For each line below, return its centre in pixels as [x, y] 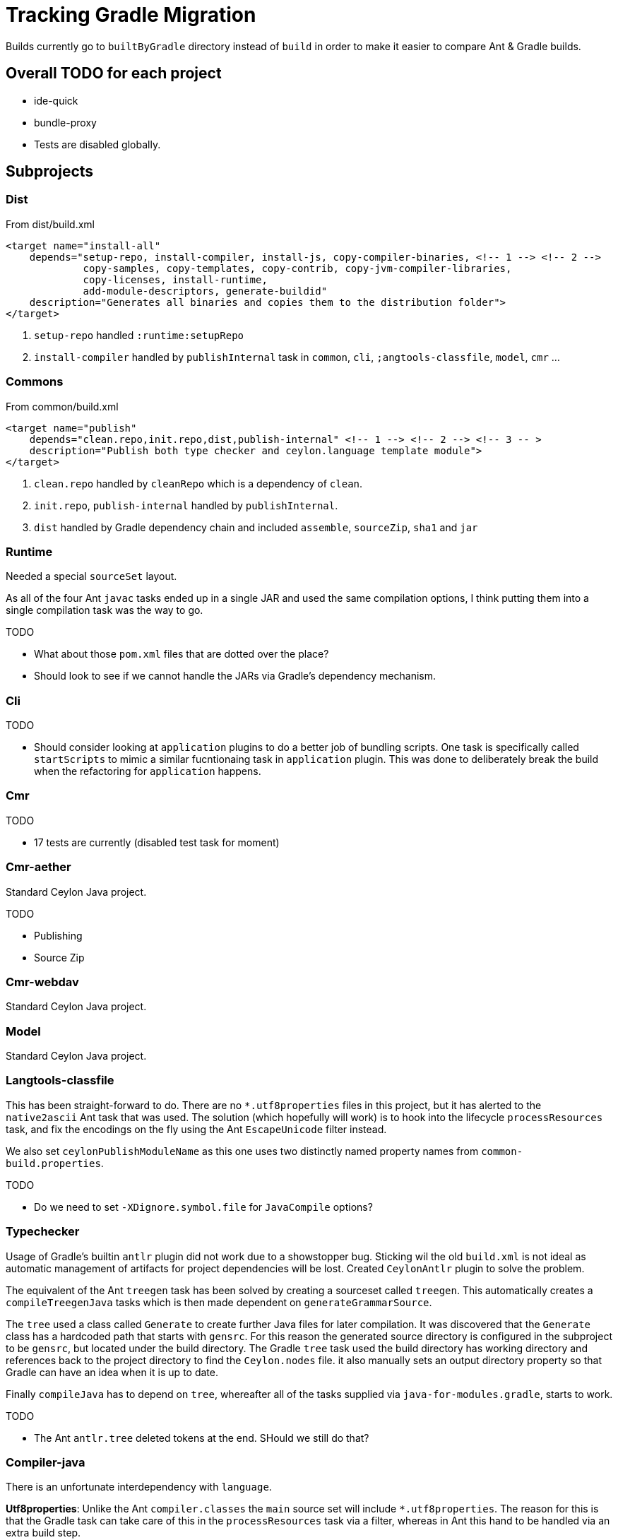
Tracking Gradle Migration [131, 15]
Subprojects [50, 172]
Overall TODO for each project [114, 73]
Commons [35, 382]
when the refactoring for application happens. [148, 771]
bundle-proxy [65, 122]
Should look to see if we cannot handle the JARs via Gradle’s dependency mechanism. [235, 676]
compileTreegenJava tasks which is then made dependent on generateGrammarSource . [219, 1302]
